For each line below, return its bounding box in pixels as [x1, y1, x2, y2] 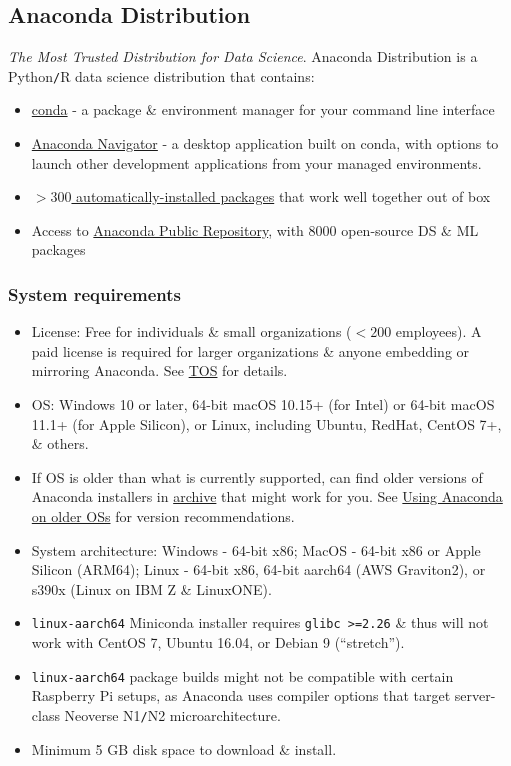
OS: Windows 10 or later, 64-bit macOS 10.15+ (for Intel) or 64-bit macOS [31, 394, 495, 415]
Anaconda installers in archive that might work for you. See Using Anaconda [31, 486, 503, 507]
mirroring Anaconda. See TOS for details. [31, 360, 288, 381]
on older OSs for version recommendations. [31, 505, 295, 526]
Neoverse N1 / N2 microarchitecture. [64, 704, 281, 725]
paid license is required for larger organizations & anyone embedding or [31, 340, 470, 361]
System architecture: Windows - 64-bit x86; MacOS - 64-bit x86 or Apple [31, 539, 481, 560]
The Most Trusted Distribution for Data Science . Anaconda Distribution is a [8, 46, 478, 67]
